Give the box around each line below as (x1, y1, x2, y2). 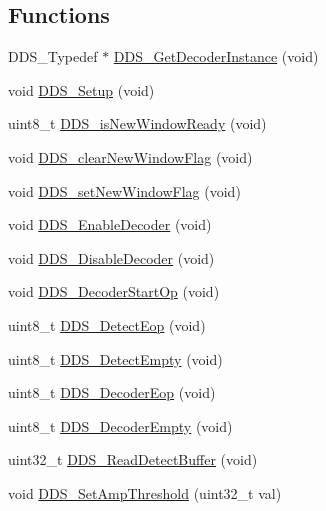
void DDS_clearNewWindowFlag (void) (8, 146, 253, 167)
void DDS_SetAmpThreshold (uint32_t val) (8, 482, 282, 503)
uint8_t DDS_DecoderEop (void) (8, 382, 216, 403)
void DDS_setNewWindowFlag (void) (8, 180, 241, 201)
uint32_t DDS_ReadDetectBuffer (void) (8, 449, 258, 470)
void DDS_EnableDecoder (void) (8, 214, 212, 235)
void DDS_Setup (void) (8, 79, 155, 100)
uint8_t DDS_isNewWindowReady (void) (8, 113, 267, 134)
